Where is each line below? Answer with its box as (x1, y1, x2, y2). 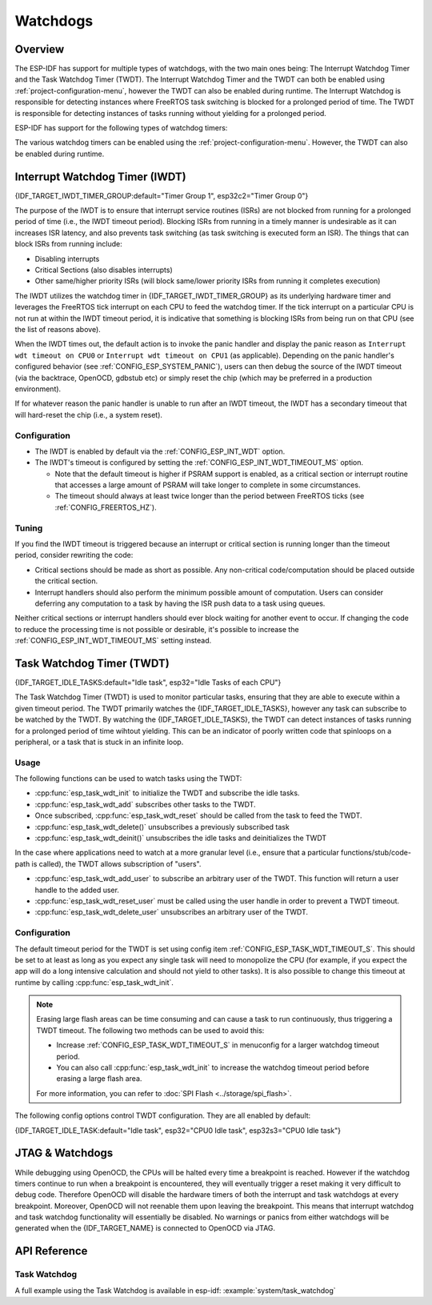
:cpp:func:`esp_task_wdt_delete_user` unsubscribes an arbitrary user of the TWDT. (34, 907, 308, 917)
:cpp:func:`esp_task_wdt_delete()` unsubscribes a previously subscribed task (34, 822, 290, 831)
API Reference (14, 1244, 88, 1258)
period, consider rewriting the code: (14, 550, 134, 560)
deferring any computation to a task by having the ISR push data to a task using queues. (34, 598, 326, 608)
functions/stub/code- (340, 848, 412, 858)
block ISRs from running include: (14, 239, 123, 249)
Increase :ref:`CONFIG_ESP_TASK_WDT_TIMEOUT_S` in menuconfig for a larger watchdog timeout (56, 1040, 379, 1050)
